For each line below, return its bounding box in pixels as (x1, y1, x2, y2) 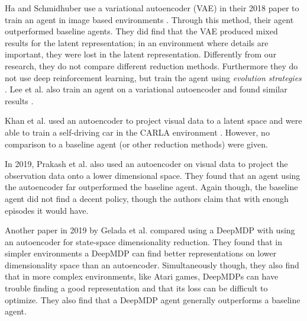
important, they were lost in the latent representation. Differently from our (5, 48, 277, 60)
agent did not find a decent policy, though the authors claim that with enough (5, 192, 289, 204)
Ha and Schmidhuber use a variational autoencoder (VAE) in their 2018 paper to (5, 2, 299, 14)
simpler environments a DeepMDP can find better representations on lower (5, 247, 277, 259)
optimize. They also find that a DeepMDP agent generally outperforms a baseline (5, 293, 300, 306)
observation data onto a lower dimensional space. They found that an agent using (5, 169, 300, 181)
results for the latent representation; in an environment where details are (5, 36, 269, 49)
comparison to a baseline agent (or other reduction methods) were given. (5, 137, 268, 150)
